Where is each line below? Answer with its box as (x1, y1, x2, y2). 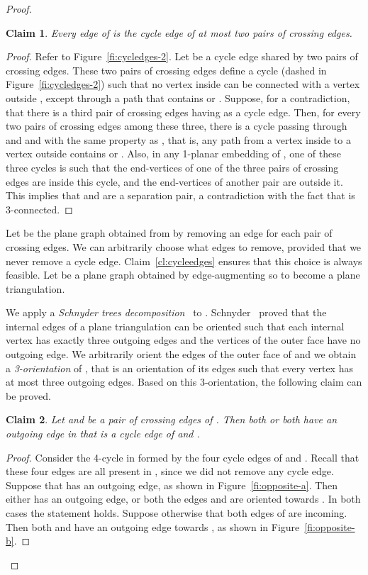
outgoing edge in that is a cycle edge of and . (6, 426, 200, 441)
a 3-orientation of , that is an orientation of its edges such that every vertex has (6, 360, 353, 375)
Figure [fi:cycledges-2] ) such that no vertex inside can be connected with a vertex (6, 77, 360, 91)
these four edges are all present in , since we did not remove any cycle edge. (6, 464, 334, 479)
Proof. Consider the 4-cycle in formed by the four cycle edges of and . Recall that (6, 450, 359, 464)
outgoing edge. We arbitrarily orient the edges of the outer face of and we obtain (6, 347, 357, 362)
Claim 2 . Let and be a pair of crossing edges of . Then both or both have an (6, 412, 338, 427)
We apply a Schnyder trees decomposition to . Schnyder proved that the (6, 305, 327, 320)
